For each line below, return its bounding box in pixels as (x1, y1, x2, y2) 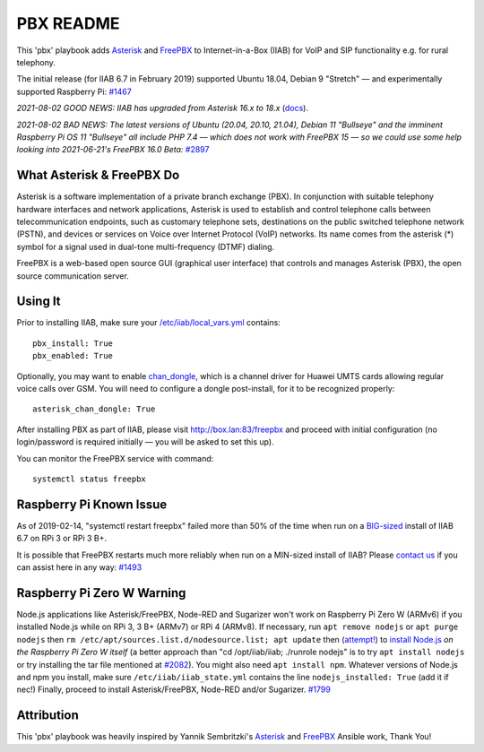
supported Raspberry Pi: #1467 (16, 86, 132, 97)
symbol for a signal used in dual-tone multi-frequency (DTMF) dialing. (16, 241, 275, 252)
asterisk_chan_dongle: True (32, 404, 156, 414)
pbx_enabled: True (32, 350, 114, 361)
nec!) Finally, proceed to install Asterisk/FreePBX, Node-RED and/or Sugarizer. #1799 (16, 684, 331, 695)
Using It (16, 294, 62, 309)
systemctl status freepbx (32, 473, 147, 484)
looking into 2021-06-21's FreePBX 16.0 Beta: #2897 (16, 144, 210, 155)
